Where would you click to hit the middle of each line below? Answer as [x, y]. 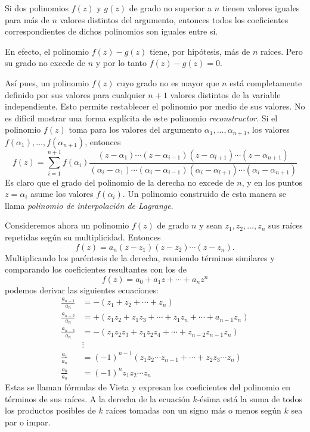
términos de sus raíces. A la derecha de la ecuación [97, 398]
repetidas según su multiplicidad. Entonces [83, 237]
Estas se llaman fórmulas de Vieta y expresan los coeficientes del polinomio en [148, 386]
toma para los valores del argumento [135, 129]
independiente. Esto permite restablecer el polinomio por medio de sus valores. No [155, 106]
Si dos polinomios [37, 8]
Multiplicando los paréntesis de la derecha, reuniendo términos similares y [140, 257]
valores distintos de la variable [225, 94]
